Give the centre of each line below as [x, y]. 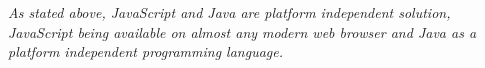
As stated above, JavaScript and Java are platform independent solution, [229, 12]
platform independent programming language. [145, 51]
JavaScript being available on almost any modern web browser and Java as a [242, 31]
